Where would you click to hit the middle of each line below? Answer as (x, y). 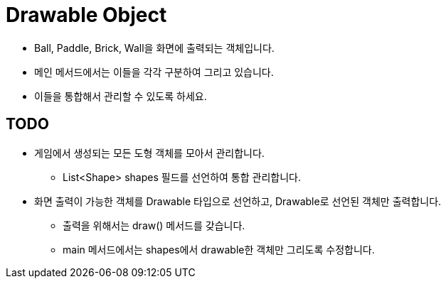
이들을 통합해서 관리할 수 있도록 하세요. (121, 96)
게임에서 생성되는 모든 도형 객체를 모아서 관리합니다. (149, 153)
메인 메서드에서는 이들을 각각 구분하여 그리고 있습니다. (154, 72)
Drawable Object (86, 15)
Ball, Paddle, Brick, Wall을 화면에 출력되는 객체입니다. (154, 48)
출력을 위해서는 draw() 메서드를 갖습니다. (154, 225)
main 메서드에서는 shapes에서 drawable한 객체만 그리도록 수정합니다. (219, 249)
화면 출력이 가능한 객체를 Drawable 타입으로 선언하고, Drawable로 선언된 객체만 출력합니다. (238, 201)
